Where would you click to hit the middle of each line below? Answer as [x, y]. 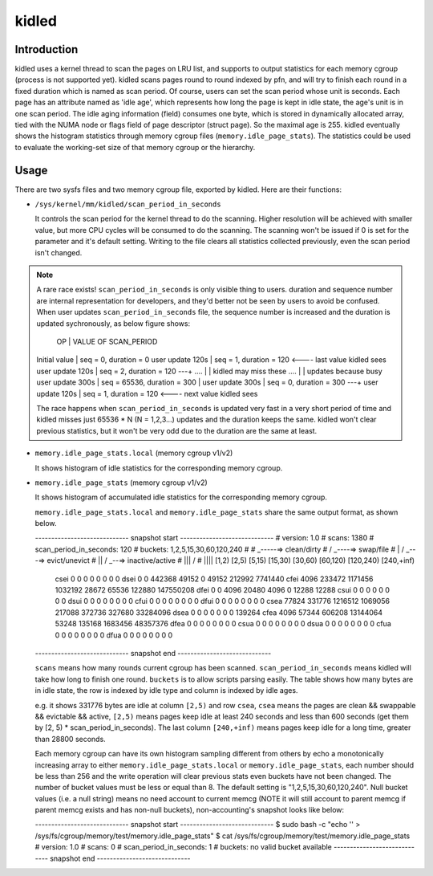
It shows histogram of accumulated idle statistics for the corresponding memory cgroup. [181, 497]
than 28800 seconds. [70, 739]
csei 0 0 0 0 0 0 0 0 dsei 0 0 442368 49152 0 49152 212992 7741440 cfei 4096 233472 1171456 [214, 579]
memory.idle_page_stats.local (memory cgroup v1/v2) [134, 453]
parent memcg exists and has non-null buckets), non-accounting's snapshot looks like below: [190, 810]
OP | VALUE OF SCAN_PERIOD [107, 342]
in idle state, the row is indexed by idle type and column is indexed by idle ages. [166, 691]
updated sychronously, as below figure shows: [113, 323]
